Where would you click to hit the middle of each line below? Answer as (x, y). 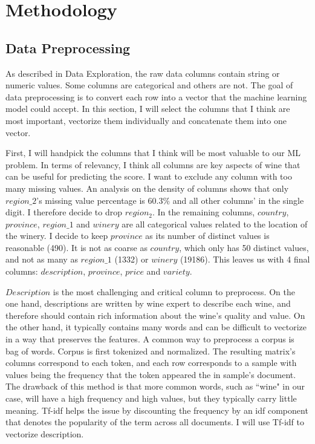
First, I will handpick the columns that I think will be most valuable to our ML (153, 153)
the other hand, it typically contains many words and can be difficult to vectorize (156, 327)
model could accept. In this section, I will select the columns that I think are (148, 109)
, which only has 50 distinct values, (244, 247)
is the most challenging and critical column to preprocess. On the (174, 291)
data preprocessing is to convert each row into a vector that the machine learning (156, 96)
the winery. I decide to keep (57, 236)
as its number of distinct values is (207, 236)
